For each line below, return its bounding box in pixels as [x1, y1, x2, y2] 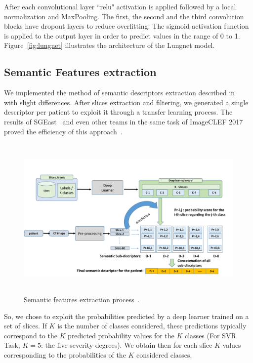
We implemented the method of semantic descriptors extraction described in [4, 87, 235, 98]
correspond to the [4, 330, 57, 340]
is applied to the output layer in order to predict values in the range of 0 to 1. [4, 30, 240, 40]
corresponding [4, 350, 46, 360]
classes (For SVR [184, 330, 236, 340]
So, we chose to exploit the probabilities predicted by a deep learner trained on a [4, 311, 249, 321]
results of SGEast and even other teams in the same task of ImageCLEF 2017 [4, 116, 243, 126]
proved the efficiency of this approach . [4, 126, 123, 136]
